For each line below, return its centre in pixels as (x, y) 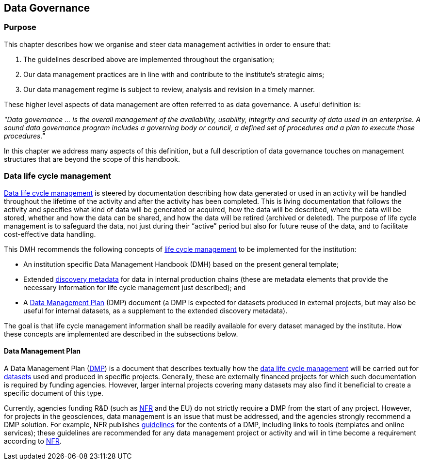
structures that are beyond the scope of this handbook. (92, 159)
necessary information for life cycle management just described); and (135, 287)
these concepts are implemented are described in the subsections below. (121, 334)
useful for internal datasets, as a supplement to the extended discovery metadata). (155, 310)
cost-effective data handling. (50, 234)
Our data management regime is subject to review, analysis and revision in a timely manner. (169, 89)
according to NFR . (33, 441)
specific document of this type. (54, 393)
